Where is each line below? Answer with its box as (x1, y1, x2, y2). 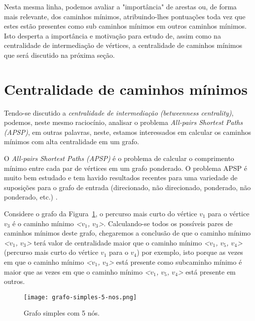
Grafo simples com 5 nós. (24, 308, 100, 318)
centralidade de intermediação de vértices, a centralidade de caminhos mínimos (4, 40, 242, 50)
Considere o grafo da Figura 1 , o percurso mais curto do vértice (4, 208, 197, 219)
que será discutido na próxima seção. (4, 49, 115, 60)
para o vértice (208, 208, 250, 219)
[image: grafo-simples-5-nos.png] (24, 293, 137, 301)
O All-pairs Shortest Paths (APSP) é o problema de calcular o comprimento (4, 153, 234, 163)
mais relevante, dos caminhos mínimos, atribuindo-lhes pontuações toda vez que (4, 11, 246, 21)
